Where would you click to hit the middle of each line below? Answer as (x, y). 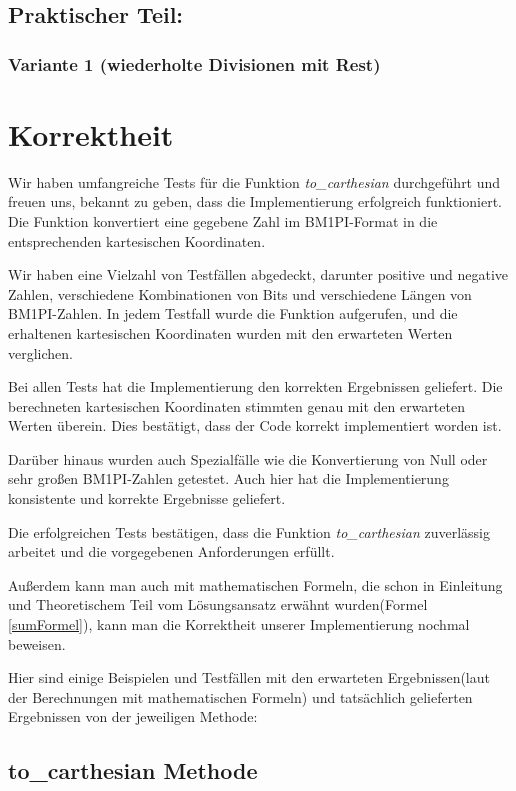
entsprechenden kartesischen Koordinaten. (137, 240)
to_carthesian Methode (133, 770)
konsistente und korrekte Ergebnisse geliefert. (147, 498)
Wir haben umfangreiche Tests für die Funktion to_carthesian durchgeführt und (254, 181)
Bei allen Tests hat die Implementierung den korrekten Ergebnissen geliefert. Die (255, 386)
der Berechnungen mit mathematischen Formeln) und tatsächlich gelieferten (240, 696)
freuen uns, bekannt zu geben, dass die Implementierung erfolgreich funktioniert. (255, 201)
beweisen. (37, 643)
